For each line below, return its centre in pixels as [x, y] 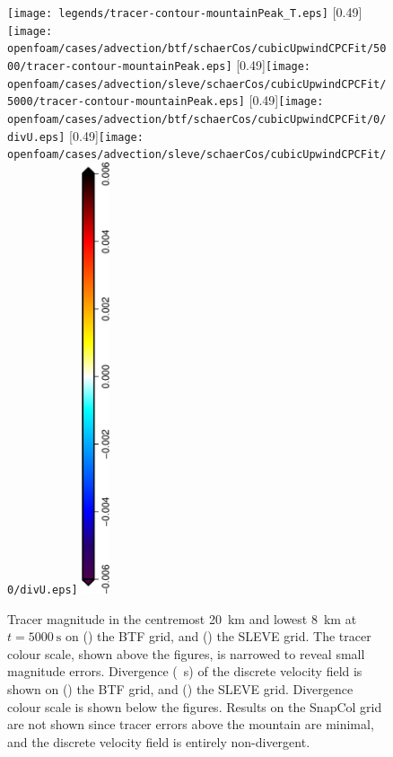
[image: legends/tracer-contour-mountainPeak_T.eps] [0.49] [185, 12]
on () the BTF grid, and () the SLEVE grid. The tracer [218, 636]
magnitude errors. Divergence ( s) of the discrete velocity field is [185, 671]
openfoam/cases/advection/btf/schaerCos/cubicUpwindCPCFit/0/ [197, 119]
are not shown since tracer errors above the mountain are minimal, [191, 724]
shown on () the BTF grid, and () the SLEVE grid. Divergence [180, 688]
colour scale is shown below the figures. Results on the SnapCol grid [195, 706]
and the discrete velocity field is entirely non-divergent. [159, 741]
